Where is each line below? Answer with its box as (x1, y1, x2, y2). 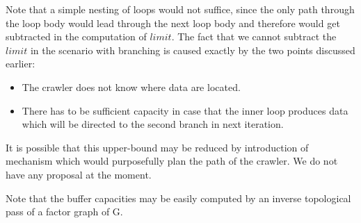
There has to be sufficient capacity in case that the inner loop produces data (22, 103, 348, 117)
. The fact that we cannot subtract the (171, 29, 337, 44)
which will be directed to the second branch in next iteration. (22, 117, 284, 131)
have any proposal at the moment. (6, 167, 152, 181)
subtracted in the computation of (6, 29, 147, 44)
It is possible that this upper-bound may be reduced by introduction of (6, 140, 309, 154)
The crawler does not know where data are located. (22, 79, 241, 94)
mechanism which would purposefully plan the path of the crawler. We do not (6, 154, 338, 168)
